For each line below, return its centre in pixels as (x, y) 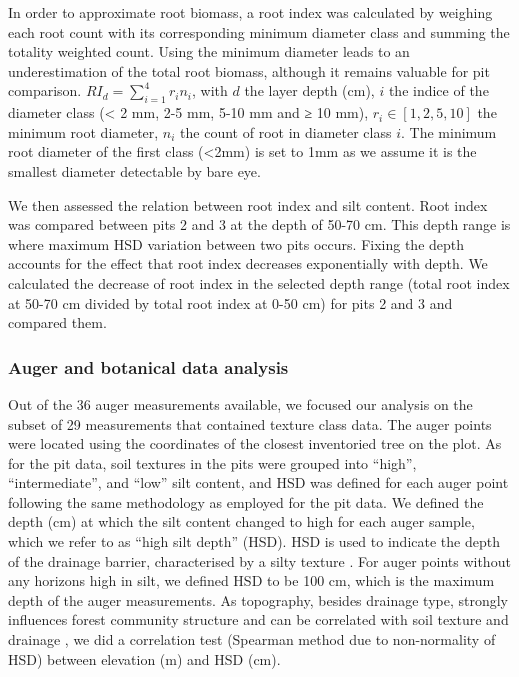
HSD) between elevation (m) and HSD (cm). (144, 658)
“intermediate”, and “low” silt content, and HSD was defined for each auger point (258, 482)
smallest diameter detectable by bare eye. (134, 170)
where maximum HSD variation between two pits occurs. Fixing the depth (236, 243)
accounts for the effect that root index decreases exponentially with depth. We (248, 263)
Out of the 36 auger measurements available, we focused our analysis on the (240, 403)
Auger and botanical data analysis (148, 366)
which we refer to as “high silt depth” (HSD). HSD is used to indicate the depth (254, 541)
